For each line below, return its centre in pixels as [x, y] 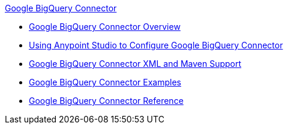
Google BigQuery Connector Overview [105, 27]
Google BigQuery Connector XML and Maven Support [135, 64]
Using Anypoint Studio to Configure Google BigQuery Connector [156, 45]
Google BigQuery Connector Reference [106, 101]
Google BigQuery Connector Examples [105, 82]
